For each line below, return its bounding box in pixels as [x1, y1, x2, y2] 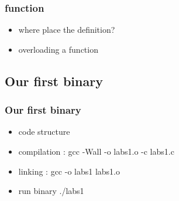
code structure [18, 125, 70, 138]
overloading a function [18, 43, 98, 55]
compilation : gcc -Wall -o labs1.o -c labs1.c [18, 145, 174, 157]
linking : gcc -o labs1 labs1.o [18, 165, 121, 177]
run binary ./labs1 [18, 185, 84, 197]
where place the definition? [18, 23, 115, 36]
